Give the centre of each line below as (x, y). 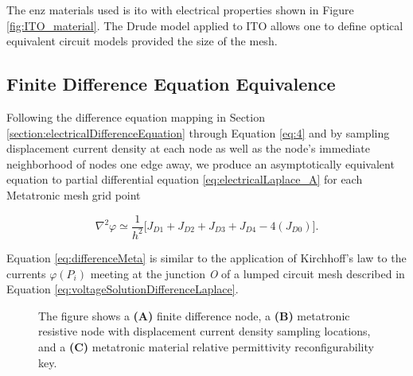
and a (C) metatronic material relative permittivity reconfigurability (206, 346)
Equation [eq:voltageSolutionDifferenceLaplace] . (123, 289)
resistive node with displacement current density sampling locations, (205, 331)
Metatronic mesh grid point (74, 194)
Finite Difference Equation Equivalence (171, 84)
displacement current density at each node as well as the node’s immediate (188, 148)
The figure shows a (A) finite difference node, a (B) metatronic (194, 315)
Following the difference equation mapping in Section (136, 116)
